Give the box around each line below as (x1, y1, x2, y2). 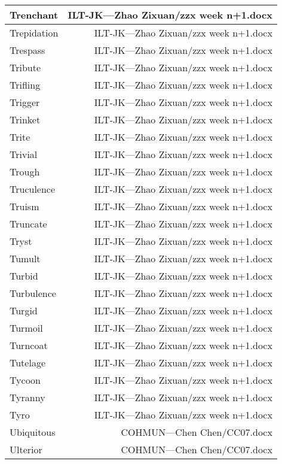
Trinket (10, 113, 41, 126)
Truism (10, 199, 39, 213)
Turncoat (10, 338, 48, 352)
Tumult (10, 251, 41, 265)
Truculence (10, 182, 56, 196)
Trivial (10, 147, 38, 161)
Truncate (10, 217, 47, 231)
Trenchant (10, 8, 59, 22)
